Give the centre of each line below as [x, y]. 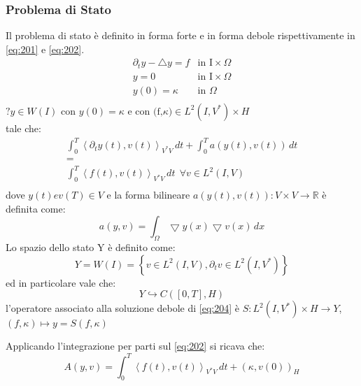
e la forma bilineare [148, 195]
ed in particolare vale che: [61, 282]
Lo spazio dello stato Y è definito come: [91, 247]
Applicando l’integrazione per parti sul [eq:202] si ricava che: [135, 346]
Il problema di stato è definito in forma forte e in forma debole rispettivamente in [180, 35]
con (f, [149, 112]
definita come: [36, 208]
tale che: [23, 128]
